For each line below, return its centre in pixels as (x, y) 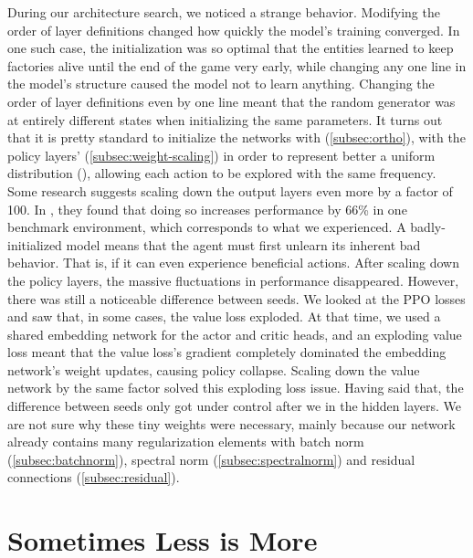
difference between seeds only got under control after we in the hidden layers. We (234, 406)
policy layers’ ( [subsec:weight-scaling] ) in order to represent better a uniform (221, 155)
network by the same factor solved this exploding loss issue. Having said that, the (236, 388)
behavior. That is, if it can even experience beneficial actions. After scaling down (234, 263)
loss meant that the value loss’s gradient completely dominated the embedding (227, 352)
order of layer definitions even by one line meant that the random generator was (231, 101)
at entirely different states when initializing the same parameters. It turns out (225, 119)
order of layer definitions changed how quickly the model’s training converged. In (234, 30)
